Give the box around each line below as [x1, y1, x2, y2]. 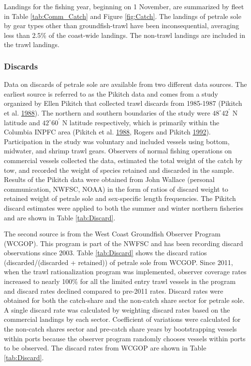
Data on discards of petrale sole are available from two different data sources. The [4, 79, 247, 89]
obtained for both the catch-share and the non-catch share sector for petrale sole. [4, 295, 245, 305]
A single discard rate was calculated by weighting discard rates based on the [4, 304, 230, 315]
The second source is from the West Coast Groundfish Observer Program [4, 229, 221, 239]
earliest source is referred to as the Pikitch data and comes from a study [4, 88, 219, 99]
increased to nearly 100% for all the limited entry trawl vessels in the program [4, 276, 236, 286]
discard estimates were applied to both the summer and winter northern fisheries [4, 202, 243, 213]
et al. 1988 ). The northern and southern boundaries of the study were [4, 107, 210, 117]
